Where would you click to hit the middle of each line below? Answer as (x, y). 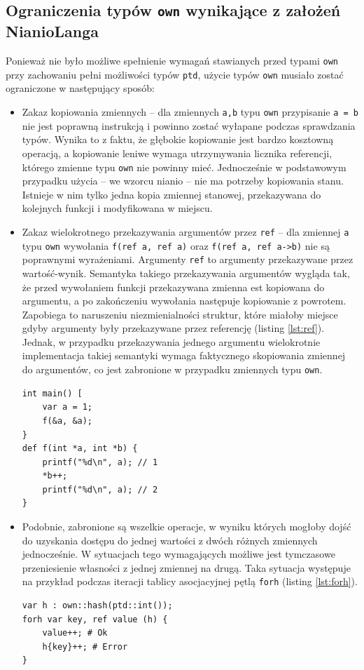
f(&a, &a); (68, 421)
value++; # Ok (75, 633)
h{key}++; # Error (85, 646)
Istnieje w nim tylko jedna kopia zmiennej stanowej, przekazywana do (171, 194)
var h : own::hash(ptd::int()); (97, 606)
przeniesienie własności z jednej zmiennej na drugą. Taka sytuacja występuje (186, 567)
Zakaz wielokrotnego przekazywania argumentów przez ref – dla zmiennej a (185, 231)
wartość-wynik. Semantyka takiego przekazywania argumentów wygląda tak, (186, 273)
